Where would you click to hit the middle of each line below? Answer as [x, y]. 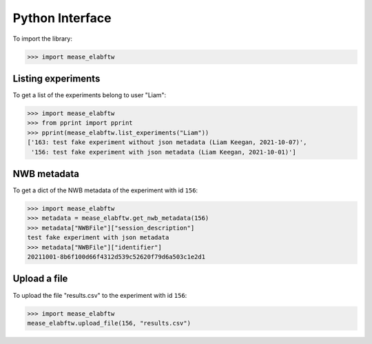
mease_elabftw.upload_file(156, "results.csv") [109, 323]
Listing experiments [56, 78]
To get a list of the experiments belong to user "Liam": [90, 95]
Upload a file [40, 279]
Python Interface [62, 18]
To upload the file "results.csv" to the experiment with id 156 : [100, 295]
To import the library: [42, 39]
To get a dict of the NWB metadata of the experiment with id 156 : [105, 190]
